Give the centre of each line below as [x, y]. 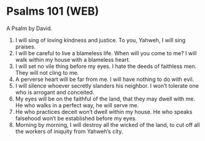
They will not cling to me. [47, 72]
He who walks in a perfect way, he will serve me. [77, 105]
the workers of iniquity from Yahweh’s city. [69, 131]
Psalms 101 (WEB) [53, 11]
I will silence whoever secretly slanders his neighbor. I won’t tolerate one [107, 86]
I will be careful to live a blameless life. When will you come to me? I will [106, 53]
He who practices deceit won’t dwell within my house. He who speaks [104, 112]
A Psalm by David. [29, 28]
